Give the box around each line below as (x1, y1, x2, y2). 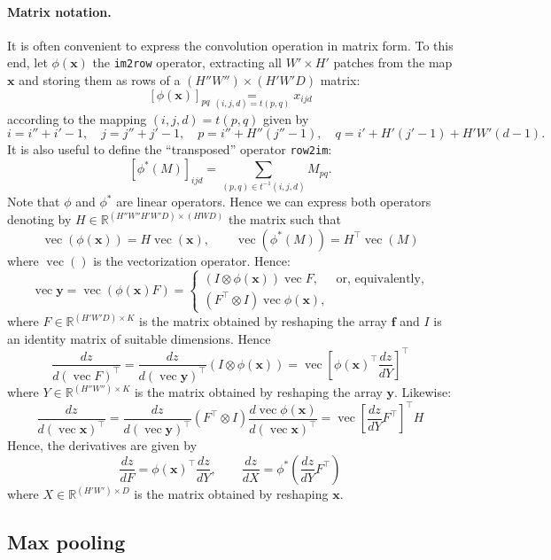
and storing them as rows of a (19, 71, 181, 89)
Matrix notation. (7, 2, 112, 20)
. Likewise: (394, 383, 452, 401)
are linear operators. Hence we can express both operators (116, 192, 431, 211)
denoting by (7, 210, 72, 229)
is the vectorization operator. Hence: (93, 251, 291, 269)
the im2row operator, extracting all (92, 53, 282, 72)
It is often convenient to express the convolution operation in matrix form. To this (7, 35, 454, 54)
